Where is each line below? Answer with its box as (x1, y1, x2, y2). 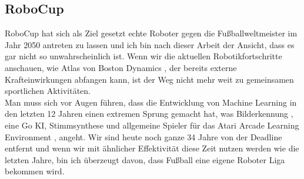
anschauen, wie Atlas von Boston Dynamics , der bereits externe (5, 61, 237, 73)
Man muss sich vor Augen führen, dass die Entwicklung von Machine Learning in (5, 96, 297, 108)
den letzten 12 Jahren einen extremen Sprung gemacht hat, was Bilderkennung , (5, 107, 293, 120)
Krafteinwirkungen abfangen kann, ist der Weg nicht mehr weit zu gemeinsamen (5, 73, 294, 85)
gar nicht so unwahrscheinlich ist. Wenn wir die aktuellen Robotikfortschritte (5, 50, 282, 62)
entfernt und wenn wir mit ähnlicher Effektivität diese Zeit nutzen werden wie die (5, 142, 299, 154)
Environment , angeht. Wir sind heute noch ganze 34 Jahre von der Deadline (5, 130, 282, 143)
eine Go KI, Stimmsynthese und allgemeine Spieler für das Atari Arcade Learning (5, 119, 299, 131)
